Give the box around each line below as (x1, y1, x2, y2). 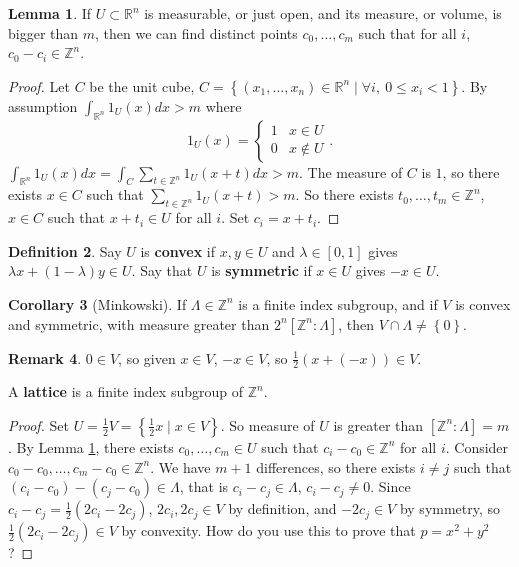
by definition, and (228, 498, 337, 519)
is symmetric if (211, 260, 312, 281)
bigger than (8, 22, 79, 43)
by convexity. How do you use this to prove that (121, 520, 416, 541)
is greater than (333, 414, 424, 435)
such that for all (358, 22, 457, 43)
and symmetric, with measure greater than (8, 313, 270, 334)
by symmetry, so (399, 498, 501, 519)
